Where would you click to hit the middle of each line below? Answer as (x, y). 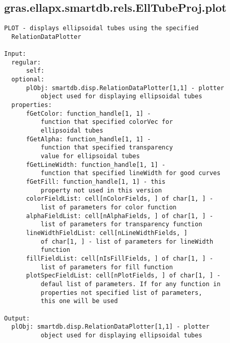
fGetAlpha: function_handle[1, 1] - (88, 139)
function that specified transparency (107, 148)
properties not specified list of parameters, (121, 293)
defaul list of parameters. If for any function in (131, 284)
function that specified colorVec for (107, 122)
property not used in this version (101, 190)
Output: (17, 318)
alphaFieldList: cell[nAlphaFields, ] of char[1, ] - (120, 216)
